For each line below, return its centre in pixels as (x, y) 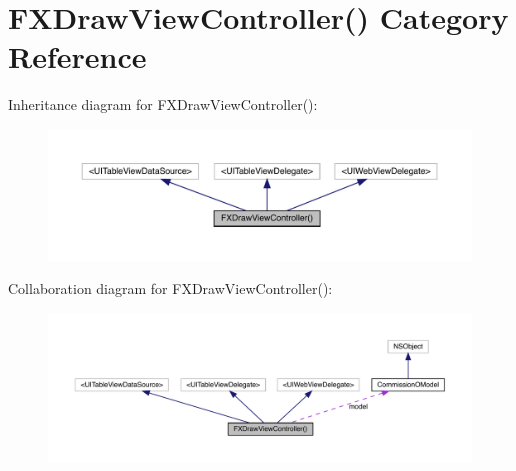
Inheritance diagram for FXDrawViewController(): (163, 104)
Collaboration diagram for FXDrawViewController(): (170, 288)
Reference (77, 56)
